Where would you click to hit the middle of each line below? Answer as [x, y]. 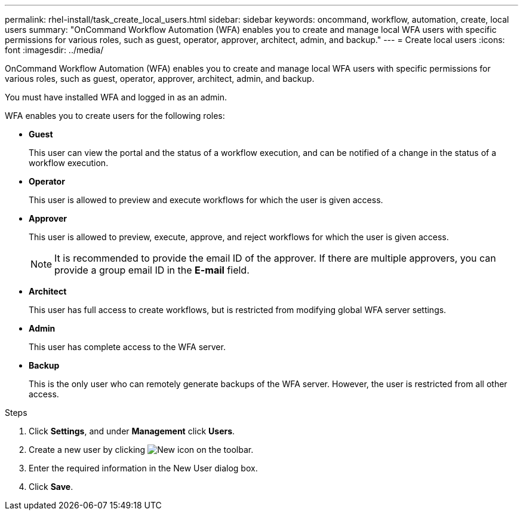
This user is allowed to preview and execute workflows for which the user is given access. [206, 200]
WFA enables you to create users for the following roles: [115, 116]
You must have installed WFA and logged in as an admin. [116, 97]
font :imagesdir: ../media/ [54, 50]
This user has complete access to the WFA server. [127, 347]
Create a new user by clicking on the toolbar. [141, 450]
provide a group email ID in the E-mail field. [152, 270]
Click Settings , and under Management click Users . [132, 431]
